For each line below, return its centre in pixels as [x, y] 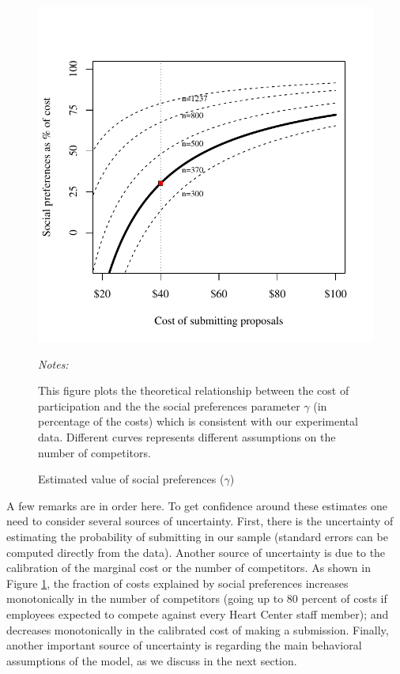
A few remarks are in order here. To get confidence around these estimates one [197, 505]
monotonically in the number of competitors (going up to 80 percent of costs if [197, 598]
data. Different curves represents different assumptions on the [187, 436]
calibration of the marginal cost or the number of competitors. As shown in [189, 568]
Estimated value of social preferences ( [131, 479]
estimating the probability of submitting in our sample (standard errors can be [197, 536]
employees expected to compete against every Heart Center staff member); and [198, 613]
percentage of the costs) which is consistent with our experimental [198, 421]
